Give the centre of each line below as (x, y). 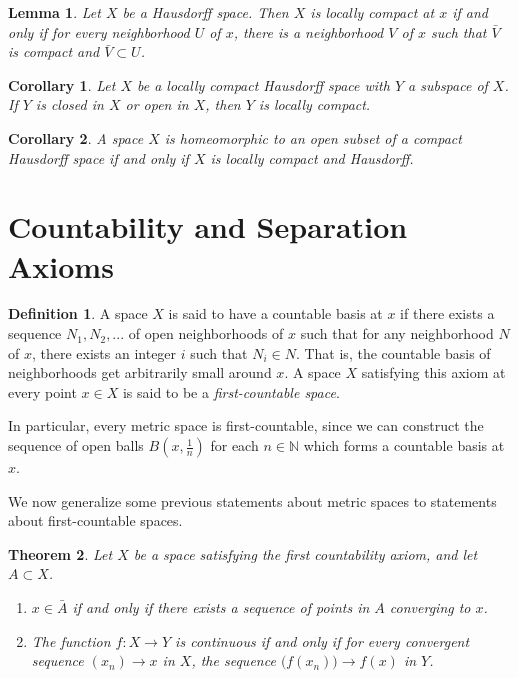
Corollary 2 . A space (76, 137)
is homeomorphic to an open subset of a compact (313, 137)
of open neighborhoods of (206, 333)
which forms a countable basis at (404, 445)
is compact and (54, 51)
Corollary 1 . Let (62, 84)
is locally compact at (372, 12)
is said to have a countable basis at (275, 313)
